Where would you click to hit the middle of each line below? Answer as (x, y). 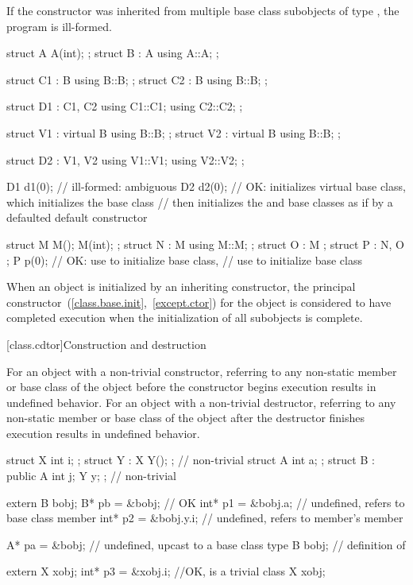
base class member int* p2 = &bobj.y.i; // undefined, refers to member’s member (205, 518)
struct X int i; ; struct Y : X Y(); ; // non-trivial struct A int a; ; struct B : (191, 460)
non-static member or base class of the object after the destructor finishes (186, 418)
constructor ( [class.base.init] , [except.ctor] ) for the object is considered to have (199, 302)
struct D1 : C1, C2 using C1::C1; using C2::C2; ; (125, 106)
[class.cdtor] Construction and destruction (106, 344)
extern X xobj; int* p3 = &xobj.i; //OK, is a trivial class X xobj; (166, 571)
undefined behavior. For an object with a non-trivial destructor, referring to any (201, 402)
